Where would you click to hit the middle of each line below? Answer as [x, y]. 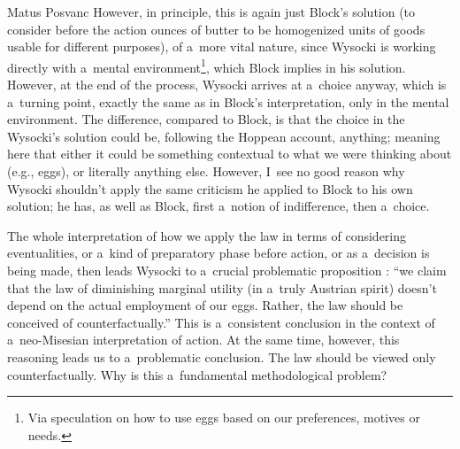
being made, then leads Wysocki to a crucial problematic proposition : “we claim [227, 270]
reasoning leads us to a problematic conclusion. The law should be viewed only [222, 356]
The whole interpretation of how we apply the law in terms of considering [207, 235]
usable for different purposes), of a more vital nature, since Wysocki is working [222, 46]
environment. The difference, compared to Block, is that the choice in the [206, 119]
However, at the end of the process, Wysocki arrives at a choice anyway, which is [227, 85]
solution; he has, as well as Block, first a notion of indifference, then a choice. [218, 206]
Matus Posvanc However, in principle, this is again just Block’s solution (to [211, 12]
